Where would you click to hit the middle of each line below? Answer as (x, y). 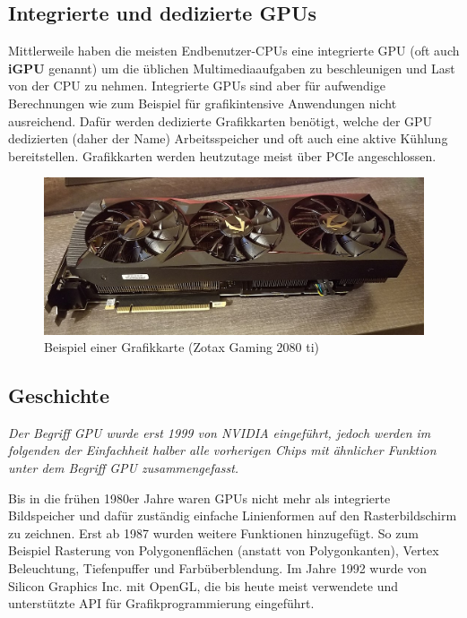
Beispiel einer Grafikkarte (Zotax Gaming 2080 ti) (182, 347)
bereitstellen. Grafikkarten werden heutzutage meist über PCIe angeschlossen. (222, 155)
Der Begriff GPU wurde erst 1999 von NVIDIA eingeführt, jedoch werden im (220, 432)
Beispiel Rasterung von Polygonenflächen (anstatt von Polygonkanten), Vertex (224, 550)
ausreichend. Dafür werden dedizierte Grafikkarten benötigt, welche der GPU (221, 120)
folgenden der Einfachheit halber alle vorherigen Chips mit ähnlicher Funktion (222, 450)
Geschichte (59, 395)
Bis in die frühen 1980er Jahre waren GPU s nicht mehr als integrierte (199, 498)
